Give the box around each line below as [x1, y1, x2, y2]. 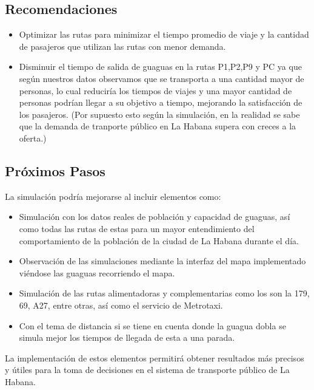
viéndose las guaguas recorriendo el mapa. [19, 266, 175, 279]
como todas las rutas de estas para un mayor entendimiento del [19, 222, 255, 234]
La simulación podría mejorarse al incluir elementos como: [5, 190, 221, 202]
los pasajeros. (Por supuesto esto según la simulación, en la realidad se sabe [19, 108, 300, 120]
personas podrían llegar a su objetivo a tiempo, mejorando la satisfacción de [19, 96, 302, 109]
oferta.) [19, 131, 47, 144]
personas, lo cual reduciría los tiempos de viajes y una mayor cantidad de [19, 84, 292, 97]
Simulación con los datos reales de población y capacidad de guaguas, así [19, 210, 290, 223]
